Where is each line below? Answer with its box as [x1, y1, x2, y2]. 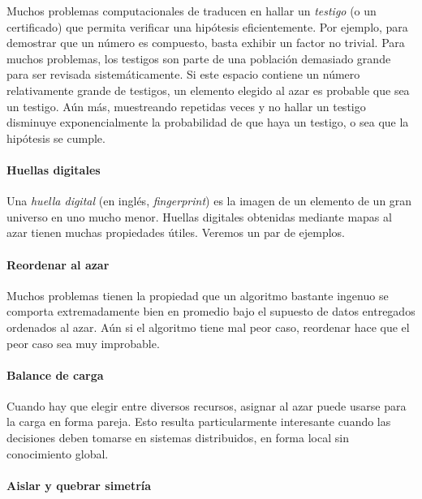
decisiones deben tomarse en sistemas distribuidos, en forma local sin [6, 429, 349, 446]
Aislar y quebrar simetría [6, 476, 152, 493]
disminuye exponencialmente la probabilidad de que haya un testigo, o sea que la [6, 114, 409, 131]
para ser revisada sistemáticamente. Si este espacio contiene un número [6, 66, 360, 83]
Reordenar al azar [6, 256, 110, 273]
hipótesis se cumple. [6, 129, 105, 146]
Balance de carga [6, 366, 104, 383]
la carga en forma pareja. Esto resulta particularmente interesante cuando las [6, 413, 391, 430]
